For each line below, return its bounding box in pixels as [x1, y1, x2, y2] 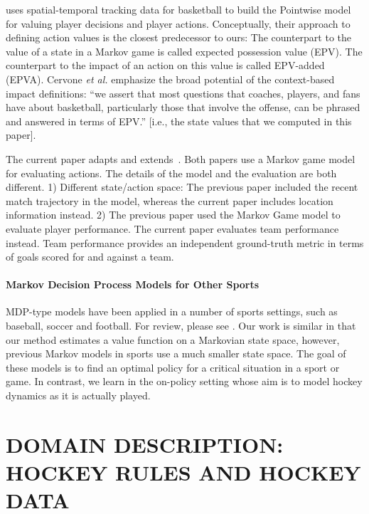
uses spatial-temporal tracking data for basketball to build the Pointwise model [6, 2, 351, 16]
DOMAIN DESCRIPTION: [6, 429, 284, 458]
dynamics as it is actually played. [6, 388, 151, 403]
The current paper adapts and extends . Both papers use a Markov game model [6, 151, 355, 166]
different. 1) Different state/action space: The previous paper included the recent [6, 179, 358, 194]
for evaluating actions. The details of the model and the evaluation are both [6, 165, 337, 180]
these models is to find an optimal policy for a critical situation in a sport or [6, 360, 340, 374]
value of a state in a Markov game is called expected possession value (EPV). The [6, 43, 363, 58]
